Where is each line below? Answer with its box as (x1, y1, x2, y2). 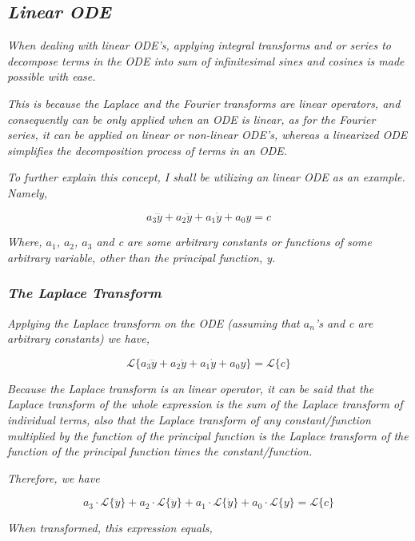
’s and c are (314, 314, 373, 331)
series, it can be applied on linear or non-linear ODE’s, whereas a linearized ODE (7, 126, 408, 143)
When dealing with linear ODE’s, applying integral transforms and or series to (7, 37, 391, 54)
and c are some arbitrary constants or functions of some (96, 233, 372, 250)
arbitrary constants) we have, (7, 330, 150, 347)
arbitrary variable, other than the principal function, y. (7, 249, 276, 265)
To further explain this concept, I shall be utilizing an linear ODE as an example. (7, 169, 405, 185)
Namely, (7, 184, 48, 201)
